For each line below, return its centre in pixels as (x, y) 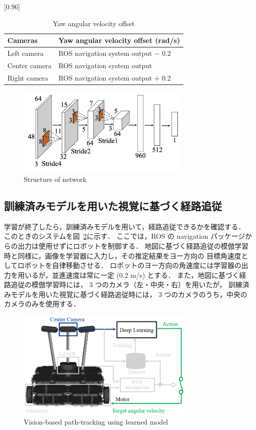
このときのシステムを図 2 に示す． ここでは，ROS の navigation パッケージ (125, 236)
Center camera (30, 65)
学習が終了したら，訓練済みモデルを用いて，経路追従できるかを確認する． (125, 226)
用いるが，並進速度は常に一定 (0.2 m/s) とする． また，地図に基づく (128, 275)
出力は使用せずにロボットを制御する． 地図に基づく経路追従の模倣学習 (133, 245)
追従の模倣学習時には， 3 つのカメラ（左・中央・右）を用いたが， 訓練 (127, 284)
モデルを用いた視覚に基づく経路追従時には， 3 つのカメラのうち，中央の (129, 294)
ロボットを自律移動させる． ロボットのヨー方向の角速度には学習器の (129, 265)
